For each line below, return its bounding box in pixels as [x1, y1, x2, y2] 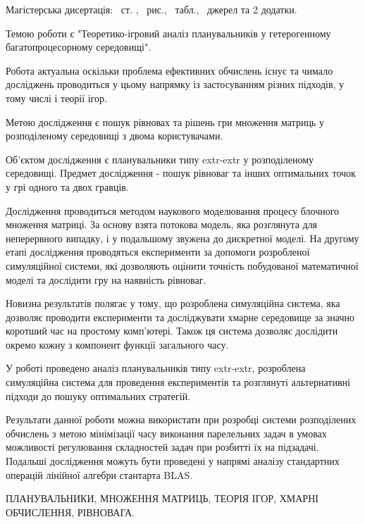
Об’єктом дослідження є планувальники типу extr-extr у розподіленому [6, 151, 314, 166]
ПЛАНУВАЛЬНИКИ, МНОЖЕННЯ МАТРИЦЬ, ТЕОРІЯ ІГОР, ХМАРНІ [6, 491, 318, 506]
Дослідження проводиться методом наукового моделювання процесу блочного [6, 203, 340, 218]
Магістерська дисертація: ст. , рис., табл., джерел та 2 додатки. [6, 2, 297, 16]
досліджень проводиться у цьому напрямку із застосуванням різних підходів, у [6, 77, 345, 92]
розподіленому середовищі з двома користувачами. [6, 128, 223, 143]
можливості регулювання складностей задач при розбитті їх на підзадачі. [6, 439, 319, 454]
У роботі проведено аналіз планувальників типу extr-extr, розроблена [6, 361, 306, 375]
